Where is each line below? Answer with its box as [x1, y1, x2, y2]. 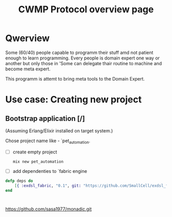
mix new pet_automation [12, 159, 64, 164]
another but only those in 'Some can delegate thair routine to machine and [5, 60, 162, 66]
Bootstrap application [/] [5, 114, 85, 123]
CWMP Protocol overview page [18, 4, 154, 15]
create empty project [12, 149, 57, 155]
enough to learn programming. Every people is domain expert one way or [5, 55, 160, 61]
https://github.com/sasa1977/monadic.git [5, 206, 92, 212]
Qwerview [5, 32, 50, 44]
